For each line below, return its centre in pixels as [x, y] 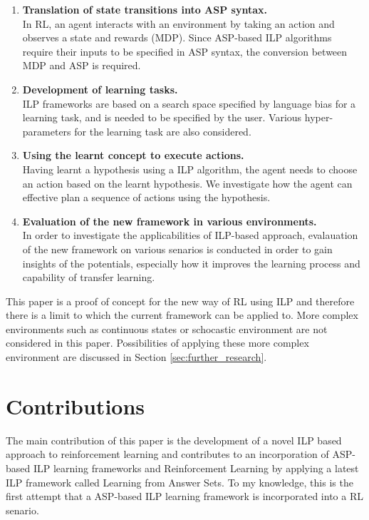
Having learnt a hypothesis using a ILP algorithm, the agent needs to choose [190, 169]
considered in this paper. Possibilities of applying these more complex [157, 343]
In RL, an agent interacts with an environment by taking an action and [178, 23]
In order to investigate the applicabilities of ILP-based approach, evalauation [190, 235]
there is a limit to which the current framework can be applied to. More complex [182, 315]
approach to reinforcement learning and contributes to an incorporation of [167, 454]
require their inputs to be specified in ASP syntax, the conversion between [185, 51]
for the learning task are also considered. [163, 131]
